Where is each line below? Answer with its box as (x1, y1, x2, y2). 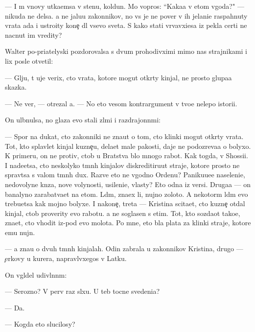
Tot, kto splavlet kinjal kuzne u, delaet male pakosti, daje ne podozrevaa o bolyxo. (5, 141, 251, 151)
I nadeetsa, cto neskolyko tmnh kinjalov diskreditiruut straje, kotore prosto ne (5, 160, 240, 170)
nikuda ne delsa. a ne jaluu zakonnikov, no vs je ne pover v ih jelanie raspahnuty (5, 10, 248, 21)
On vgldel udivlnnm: (5, 269, 67, 280)
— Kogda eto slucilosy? (5, 319, 75, 329)
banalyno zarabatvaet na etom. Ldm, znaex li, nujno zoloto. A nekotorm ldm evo (5, 189, 248, 199)
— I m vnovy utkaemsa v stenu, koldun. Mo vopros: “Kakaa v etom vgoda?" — (5, 1, 244, 11)
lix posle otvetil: (5, 55, 53, 66)
